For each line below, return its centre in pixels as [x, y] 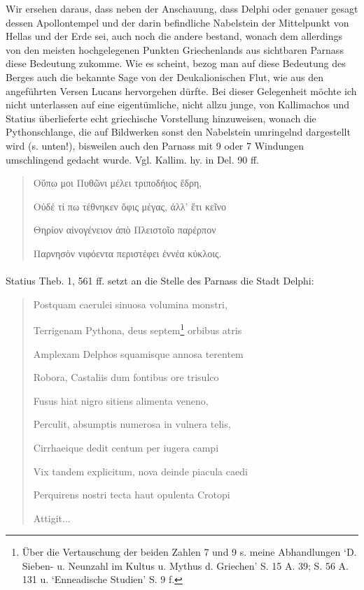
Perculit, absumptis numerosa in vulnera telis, [132, 424]
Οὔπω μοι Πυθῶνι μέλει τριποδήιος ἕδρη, [118, 183]
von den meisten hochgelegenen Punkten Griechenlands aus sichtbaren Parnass [175, 49]
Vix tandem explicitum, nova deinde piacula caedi [140, 471]
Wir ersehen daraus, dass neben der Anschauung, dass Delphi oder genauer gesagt [182, 8]
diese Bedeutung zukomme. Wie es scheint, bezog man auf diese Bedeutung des [176, 63]
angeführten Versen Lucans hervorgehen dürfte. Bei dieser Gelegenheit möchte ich [181, 91]
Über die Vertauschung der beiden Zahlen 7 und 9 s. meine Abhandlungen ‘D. [189, 552]
